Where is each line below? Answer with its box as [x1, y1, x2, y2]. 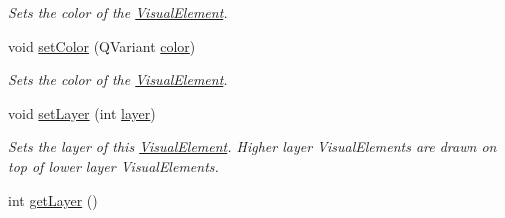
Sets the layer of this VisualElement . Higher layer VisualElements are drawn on [8, 136, 497, 157]
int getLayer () [8, 189, 98, 210]
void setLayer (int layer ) [8, 102, 156, 123]
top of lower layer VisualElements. [8, 155, 219, 176]
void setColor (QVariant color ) [8, 35, 196, 56]
